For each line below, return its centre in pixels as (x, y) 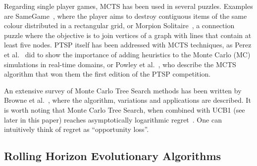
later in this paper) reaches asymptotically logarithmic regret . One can (113, 119)
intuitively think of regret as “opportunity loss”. (77, 129)
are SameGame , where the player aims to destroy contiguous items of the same (126, 16)
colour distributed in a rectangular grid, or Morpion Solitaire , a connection (119, 25)
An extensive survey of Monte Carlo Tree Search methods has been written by (123, 90)
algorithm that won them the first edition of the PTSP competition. (107, 74)
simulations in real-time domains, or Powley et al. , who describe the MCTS (120, 64)
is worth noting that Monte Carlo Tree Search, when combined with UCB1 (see (125, 109)
